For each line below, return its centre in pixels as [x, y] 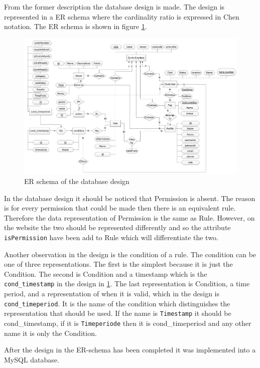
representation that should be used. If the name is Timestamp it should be [118, 313]
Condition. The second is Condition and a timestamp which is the [106, 273]
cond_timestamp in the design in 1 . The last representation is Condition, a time [127, 284]
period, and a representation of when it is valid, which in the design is [112, 294]
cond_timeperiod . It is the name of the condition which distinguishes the [117, 303]
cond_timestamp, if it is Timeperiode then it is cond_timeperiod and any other [128, 323]
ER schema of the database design [77, 181]
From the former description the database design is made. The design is [114, 7]
